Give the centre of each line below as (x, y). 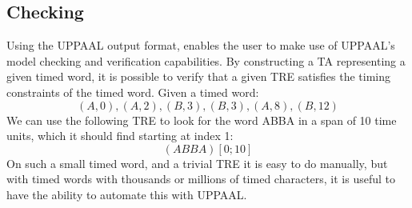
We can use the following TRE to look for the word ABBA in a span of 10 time (202, 120)
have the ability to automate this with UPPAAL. (127, 194)
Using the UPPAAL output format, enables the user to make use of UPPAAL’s (201, 45)
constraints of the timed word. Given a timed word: (133, 92)
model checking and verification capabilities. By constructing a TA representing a (206, 60)
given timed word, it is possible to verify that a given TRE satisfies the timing (199, 76)
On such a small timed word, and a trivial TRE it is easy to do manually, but (197, 163)
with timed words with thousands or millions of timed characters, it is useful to (201, 179)
